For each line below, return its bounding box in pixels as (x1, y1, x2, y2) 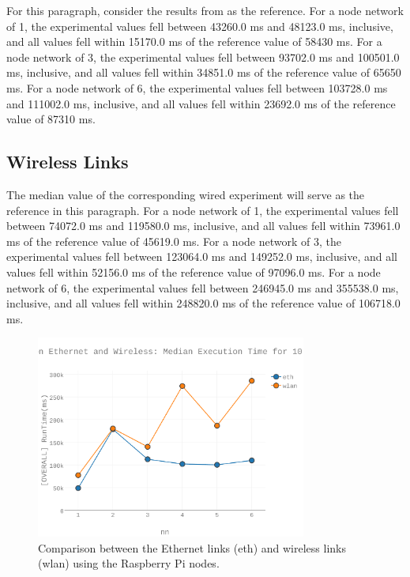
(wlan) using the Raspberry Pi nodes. (38, 555, 220, 571)
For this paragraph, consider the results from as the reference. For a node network (6, 2, 404, 18)
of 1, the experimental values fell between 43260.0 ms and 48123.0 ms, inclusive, (6, 17, 393, 34)
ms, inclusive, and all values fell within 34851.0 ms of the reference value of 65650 (6, 64, 401, 81)
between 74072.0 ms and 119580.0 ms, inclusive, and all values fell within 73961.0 (6, 217, 401, 234)
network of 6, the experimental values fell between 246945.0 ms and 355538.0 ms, (6, 279, 399, 296)
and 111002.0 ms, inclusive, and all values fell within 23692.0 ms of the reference (6, 95, 396, 111)
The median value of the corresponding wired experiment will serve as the (6, 186, 365, 202)
